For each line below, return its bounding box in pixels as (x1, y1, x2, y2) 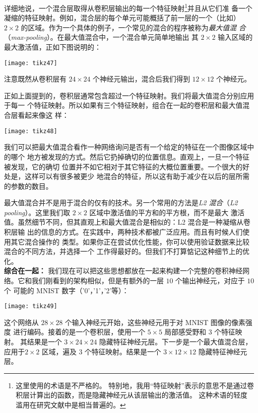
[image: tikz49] (4, 303, 58, 310)
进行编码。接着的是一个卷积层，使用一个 (13, 327, 145, 337)
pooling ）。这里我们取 (4, 207, 70, 217)
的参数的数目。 (4, 180, 53, 191)
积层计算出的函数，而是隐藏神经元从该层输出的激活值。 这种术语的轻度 (15, 390, 248, 400)
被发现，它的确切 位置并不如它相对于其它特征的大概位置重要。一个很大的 (4, 161, 243, 171)
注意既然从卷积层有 (4, 74, 66, 84)
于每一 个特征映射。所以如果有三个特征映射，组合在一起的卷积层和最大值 (4, 100, 243, 110)
